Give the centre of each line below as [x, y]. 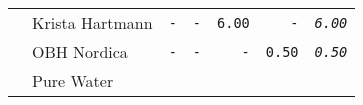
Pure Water [73, 80]
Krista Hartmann [92, 22]
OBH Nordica [80, 51]
